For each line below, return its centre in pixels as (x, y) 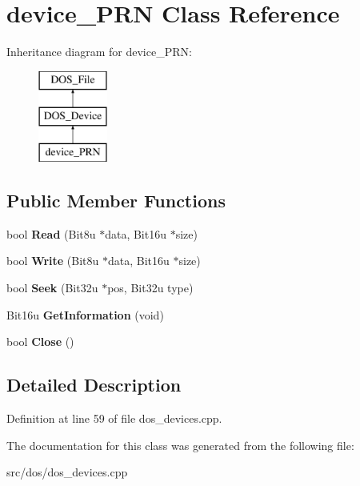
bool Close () (40, 341)
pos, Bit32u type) (150, 288)
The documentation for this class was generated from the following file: (180, 445)
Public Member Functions (116, 201)
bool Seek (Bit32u (52, 288)
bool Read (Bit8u (51, 233)
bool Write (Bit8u (53, 261)
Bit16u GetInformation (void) (85, 314)
